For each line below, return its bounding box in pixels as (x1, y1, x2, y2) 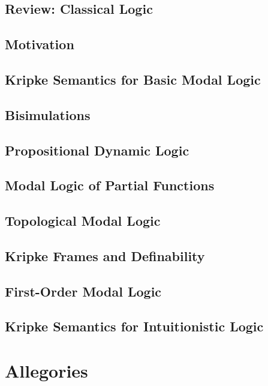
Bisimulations (5, 105, 91, 124)
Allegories (5, 358, 88, 382)
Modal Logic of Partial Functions (5, 176, 215, 195)
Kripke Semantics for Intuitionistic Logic (5, 317, 264, 336)
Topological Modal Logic (5, 211, 161, 230)
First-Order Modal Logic (5, 282, 162, 300)
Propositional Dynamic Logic (5, 140, 189, 159)
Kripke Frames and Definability (5, 246, 205, 265)
